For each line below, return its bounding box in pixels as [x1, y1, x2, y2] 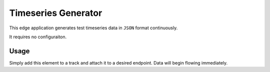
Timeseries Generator [9, 7, 102, 18]
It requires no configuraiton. [9, 34, 67, 40]
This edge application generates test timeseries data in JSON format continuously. [9, 25, 178, 31]
